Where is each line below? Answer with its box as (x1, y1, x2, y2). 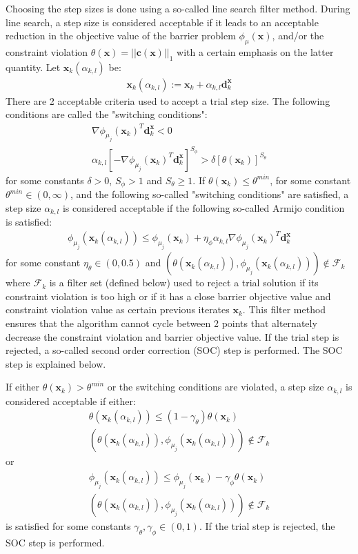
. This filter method (242, 302, 326, 317)
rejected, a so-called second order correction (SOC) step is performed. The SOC (6, 343, 343, 357)
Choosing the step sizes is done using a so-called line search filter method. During (6, 1, 350, 15)
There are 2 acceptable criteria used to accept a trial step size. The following (6, 93, 330, 108)
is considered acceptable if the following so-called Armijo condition (62, 200, 345, 215)
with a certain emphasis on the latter (177, 44, 334, 59)
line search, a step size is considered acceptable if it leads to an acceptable (6, 14, 319, 29)
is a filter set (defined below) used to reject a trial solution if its (49, 275, 319, 290)
